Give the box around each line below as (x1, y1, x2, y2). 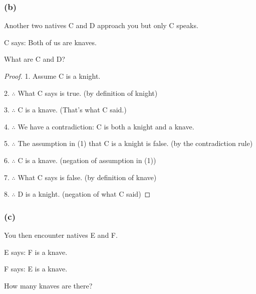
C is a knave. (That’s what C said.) (18, 104, 127, 115)
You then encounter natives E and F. (4, 229, 118, 240)
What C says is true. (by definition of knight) (18, 87, 158, 98)
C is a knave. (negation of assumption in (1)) (18, 155, 156, 165)
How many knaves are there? (4, 280, 93, 290)
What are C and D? (4, 54, 65, 64)
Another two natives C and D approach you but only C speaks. (4, 20, 198, 31)
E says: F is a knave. (4, 246, 68, 257)
